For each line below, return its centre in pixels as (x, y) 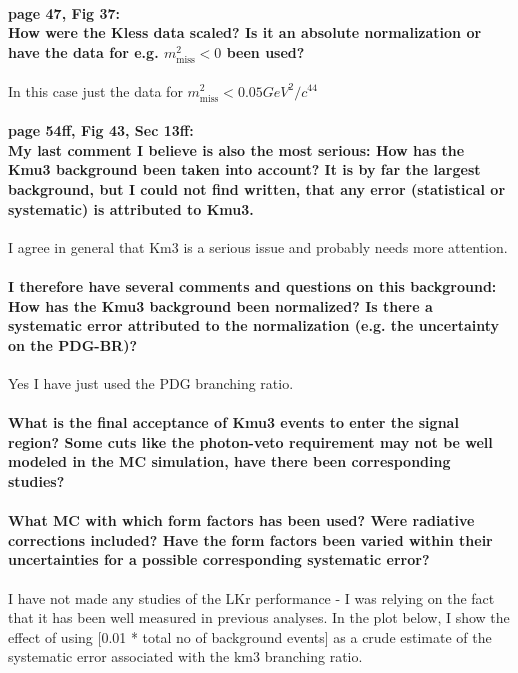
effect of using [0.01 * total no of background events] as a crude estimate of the (250, 636)
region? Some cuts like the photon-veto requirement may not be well (250, 441)
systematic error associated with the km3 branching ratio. (185, 656)
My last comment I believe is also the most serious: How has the (236, 149)
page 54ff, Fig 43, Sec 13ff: (101, 130)
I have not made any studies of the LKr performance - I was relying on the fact (251, 597)
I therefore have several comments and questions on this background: (252, 286)
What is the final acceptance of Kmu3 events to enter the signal (233, 422)
